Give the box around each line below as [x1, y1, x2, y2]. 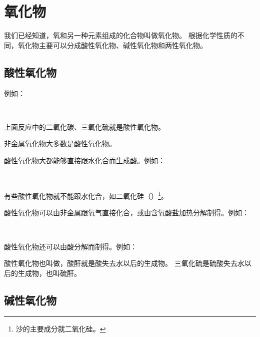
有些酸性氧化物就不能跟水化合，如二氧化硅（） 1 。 [4, 189, 168, 201]
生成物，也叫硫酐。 [17, 267, 81, 278]
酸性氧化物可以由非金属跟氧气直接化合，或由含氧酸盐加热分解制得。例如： [4, 207, 249, 218]
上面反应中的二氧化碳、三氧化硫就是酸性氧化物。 [4, 121, 165, 132]
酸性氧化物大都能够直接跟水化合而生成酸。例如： [4, 155, 165, 165]
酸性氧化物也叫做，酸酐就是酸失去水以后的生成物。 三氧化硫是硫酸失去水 [4, 258, 244, 268]
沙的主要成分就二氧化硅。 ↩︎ [15, 323, 106, 333]
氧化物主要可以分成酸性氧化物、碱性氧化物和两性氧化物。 [17, 40, 207, 50]
